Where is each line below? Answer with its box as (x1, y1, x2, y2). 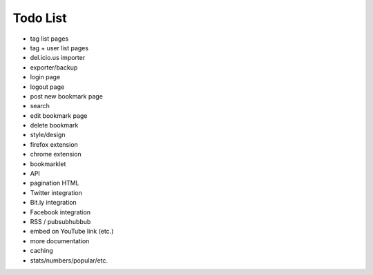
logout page (30, 83, 65, 91)
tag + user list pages (30, 43, 89, 52)
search (30, 102, 50, 110)
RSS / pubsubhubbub (30, 217, 91, 225)
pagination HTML (30, 179, 79, 187)
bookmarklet (30, 159, 66, 168)
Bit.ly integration (30, 198, 77, 207)
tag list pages (30, 34, 69, 43)
